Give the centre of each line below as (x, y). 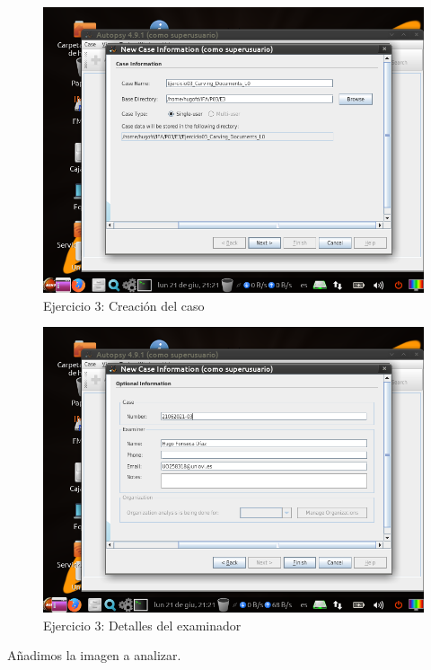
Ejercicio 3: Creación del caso (124, 305)
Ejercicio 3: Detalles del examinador (142, 625)
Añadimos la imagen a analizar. (94, 655)
